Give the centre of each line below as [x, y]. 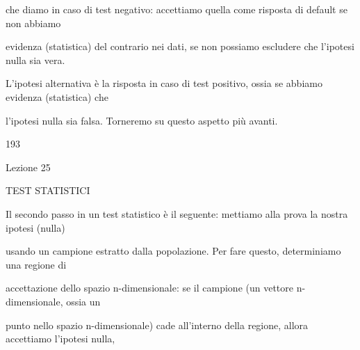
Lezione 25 [28, 167]
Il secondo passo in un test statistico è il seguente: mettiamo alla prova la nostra [177, 213]
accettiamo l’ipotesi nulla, [60, 339]
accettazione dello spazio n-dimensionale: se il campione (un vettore [150, 288]
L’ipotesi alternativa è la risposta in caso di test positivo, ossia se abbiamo [164, 83]
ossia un [83, 301]
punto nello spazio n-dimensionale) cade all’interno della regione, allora [157, 325]
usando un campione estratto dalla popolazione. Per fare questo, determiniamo [173, 251]
